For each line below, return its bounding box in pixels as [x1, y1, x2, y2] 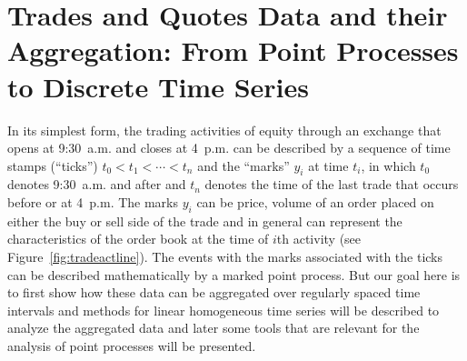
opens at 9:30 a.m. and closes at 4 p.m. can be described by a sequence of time [7, 138, 451, 157]
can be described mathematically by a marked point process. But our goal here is [7, 265, 461, 284]
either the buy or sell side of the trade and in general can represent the [7, 211, 402, 230]
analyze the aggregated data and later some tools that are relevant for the [7, 318, 420, 337]
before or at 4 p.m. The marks [7, 193, 179, 212]
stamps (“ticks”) [7, 155, 98, 175]
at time [308, 155, 349, 175]
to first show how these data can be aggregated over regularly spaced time [7, 283, 421, 302]
